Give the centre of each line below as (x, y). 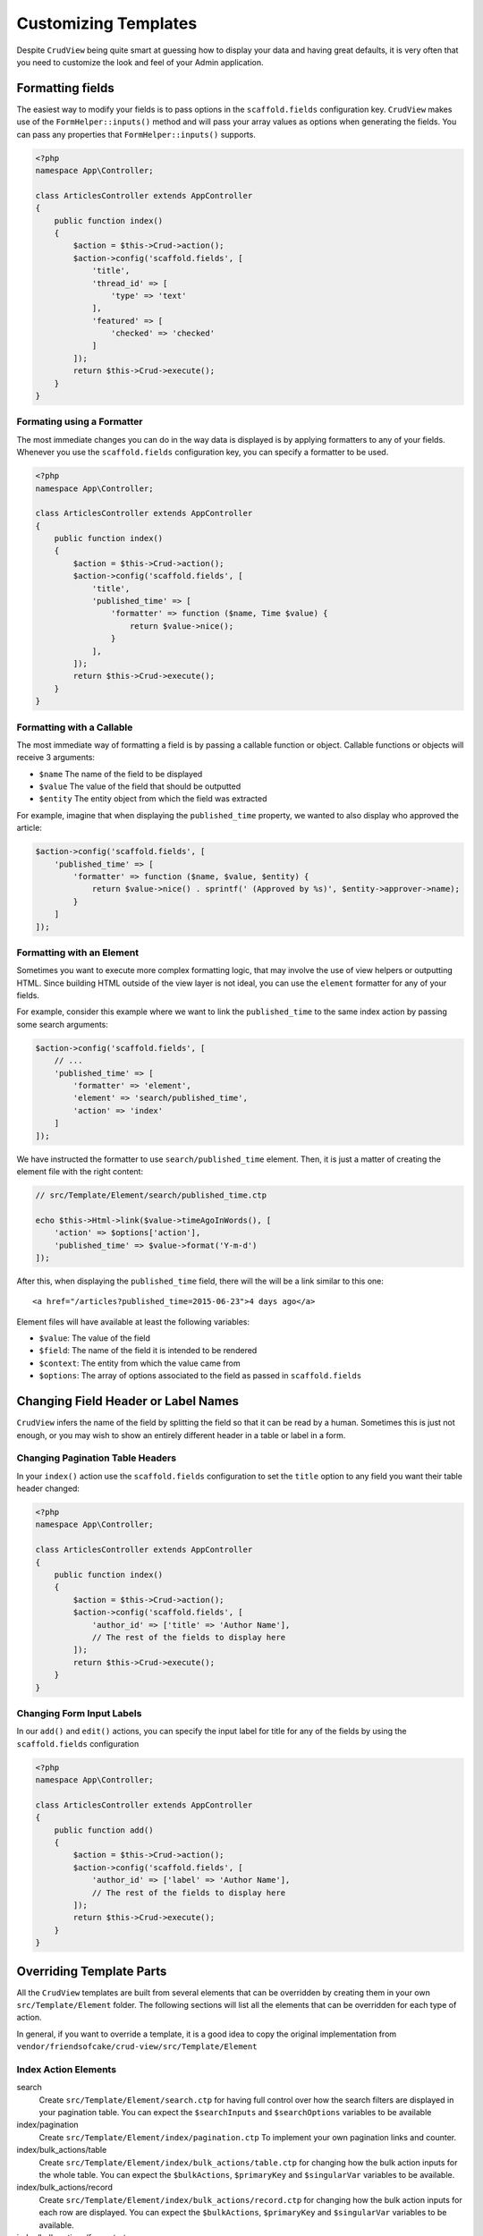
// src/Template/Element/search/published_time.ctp (151, 1195)
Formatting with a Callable (75, 727)
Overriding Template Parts (92, 1971)
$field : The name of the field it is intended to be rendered (148, 1351)
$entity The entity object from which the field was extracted (153, 799)
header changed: (48, 1488)
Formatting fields (66, 88)
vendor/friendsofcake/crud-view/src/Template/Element (137, 2047)
